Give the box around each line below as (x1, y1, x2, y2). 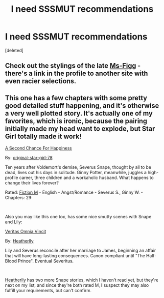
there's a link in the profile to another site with (5, 69, 148, 78)
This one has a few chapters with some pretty (5, 93, 147, 102)
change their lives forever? (5, 180, 59, 186)
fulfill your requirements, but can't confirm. (5, 288, 92, 294)
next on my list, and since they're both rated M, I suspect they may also (5, 282, 149, 288)
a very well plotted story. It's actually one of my (5, 109, 153, 118)
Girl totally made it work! (5, 132, 82, 141)
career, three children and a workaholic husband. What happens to (19, 175, 154, 180)
